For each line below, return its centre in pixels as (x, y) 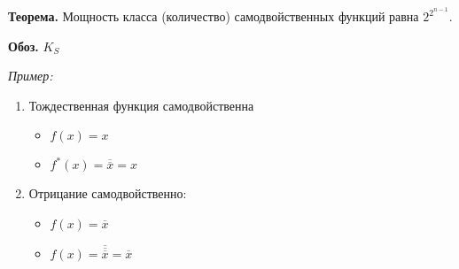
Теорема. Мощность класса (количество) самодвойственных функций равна (214, 16)
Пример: (31, 76)
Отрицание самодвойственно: (108, 193)
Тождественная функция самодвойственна (141, 105)
